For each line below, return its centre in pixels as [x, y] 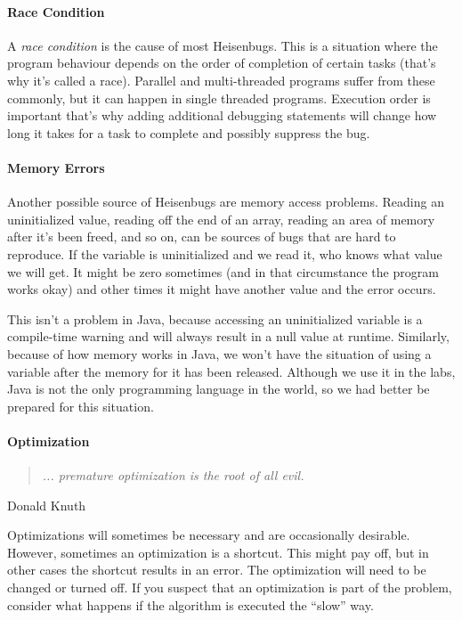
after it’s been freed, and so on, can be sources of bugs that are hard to [202, 237]
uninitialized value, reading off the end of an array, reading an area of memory [221, 219]
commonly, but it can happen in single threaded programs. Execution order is [219, 98]
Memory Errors [56, 167]
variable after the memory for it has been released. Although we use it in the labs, [231, 371]
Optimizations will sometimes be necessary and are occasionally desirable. [209, 535]
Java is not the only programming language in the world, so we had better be [219, 389]
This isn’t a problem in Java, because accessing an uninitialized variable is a [215, 318]
